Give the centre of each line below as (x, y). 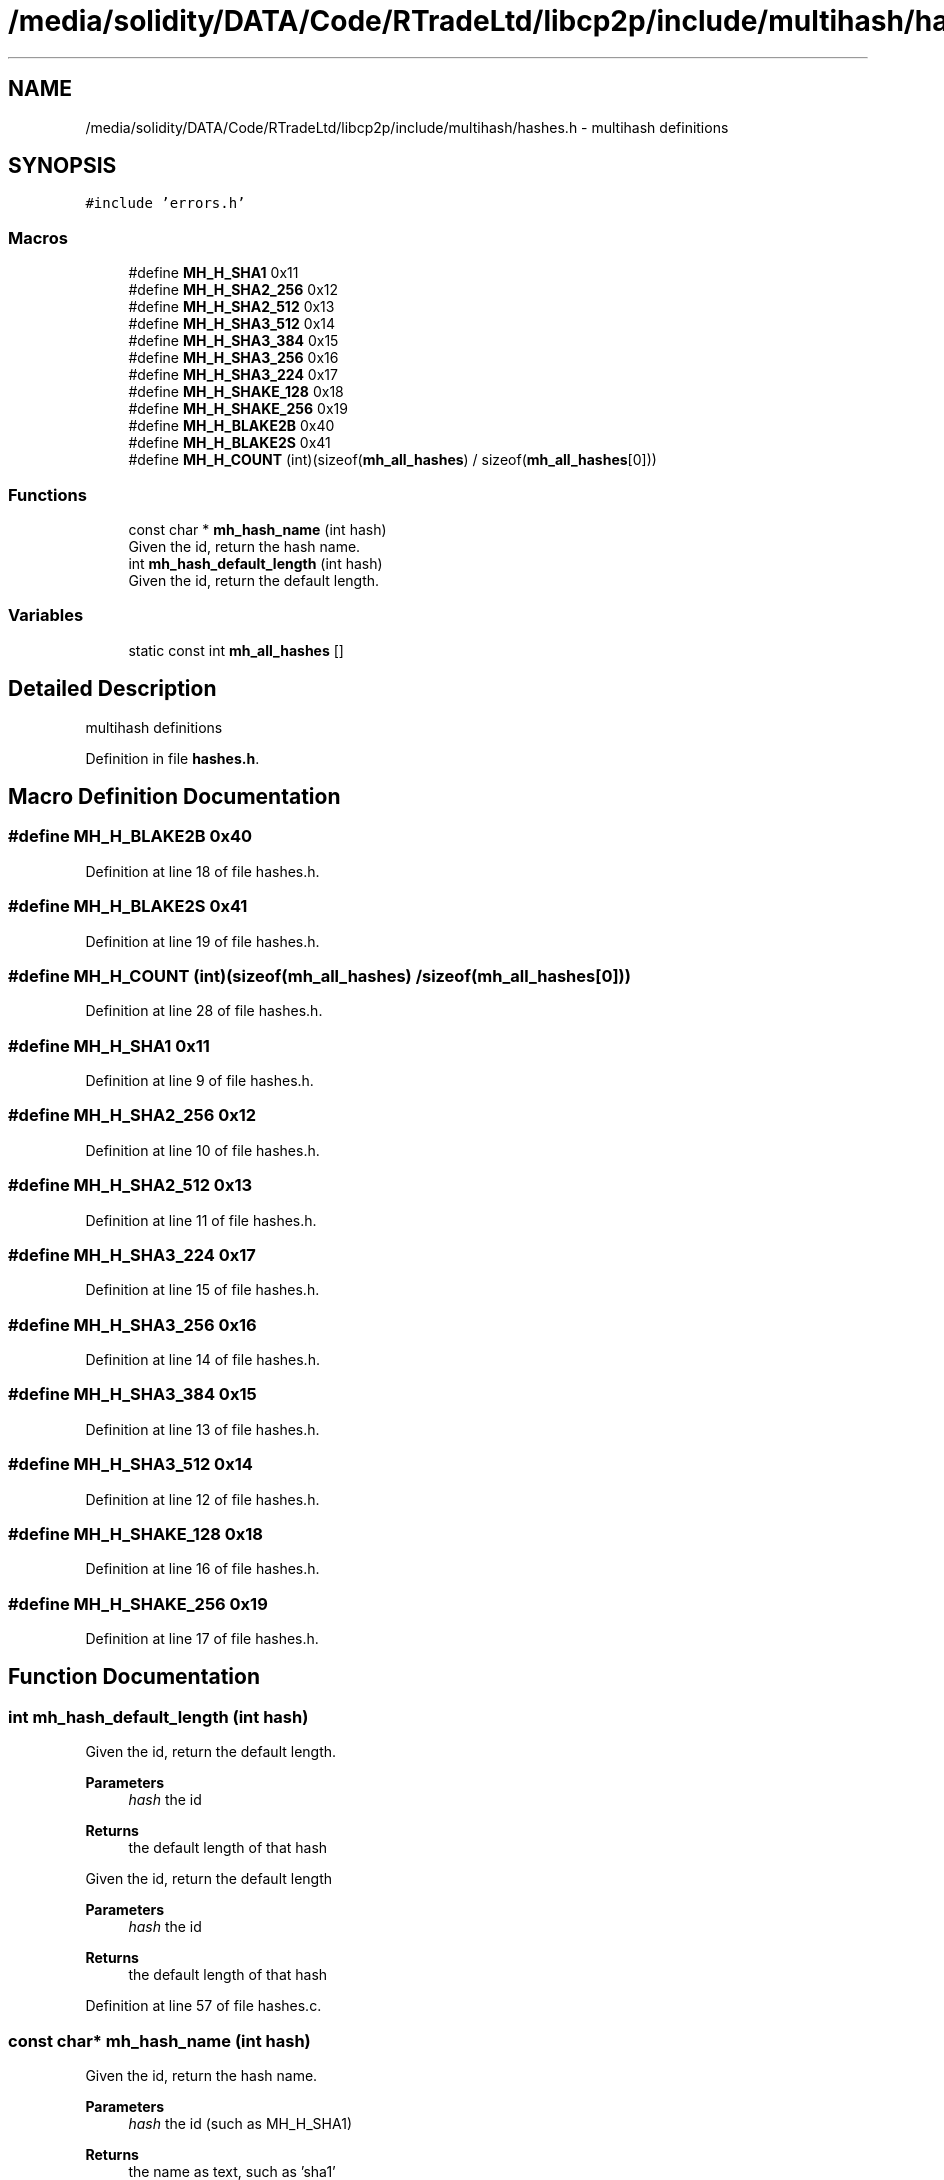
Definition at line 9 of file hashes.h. (199, 1080)
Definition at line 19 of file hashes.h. (202, 941)
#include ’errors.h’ (165, 203)
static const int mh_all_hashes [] (236, 650)
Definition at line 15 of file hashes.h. (202, 1290)
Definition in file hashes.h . (172, 758)
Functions (47, 494)
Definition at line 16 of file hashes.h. (202, 1569)
